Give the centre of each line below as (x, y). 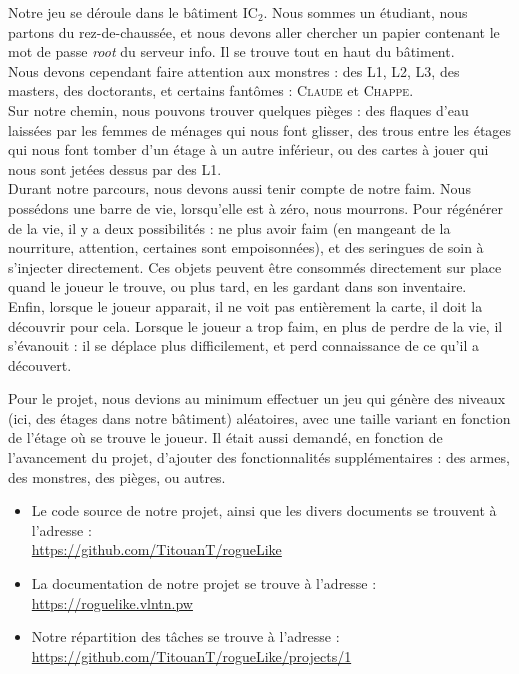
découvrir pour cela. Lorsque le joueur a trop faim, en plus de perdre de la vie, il (255, 325)
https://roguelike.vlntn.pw (112, 602)
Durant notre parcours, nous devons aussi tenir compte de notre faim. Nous (239, 188)
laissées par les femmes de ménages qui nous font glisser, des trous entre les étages (260, 129)
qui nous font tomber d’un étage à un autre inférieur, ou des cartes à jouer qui (248, 149)
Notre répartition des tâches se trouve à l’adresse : (185, 636)
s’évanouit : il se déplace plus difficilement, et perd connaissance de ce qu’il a (243, 345)
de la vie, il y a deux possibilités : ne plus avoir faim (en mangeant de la (229, 227)
